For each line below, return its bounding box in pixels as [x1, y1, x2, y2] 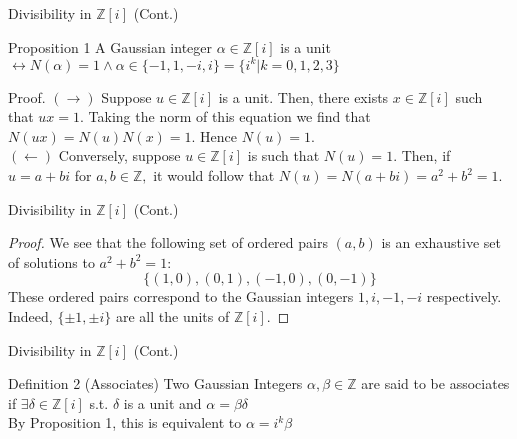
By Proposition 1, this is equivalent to [8, 412, 242, 433]
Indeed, [8, 306, 53, 327]
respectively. [426, 286, 502, 307]
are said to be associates [361, 373, 510, 394]
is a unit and [123, 392, 202, 413]
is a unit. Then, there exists [218, 86, 389, 107]
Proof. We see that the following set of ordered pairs [8, 232, 328, 253]
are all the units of [115, 306, 230, 327]
